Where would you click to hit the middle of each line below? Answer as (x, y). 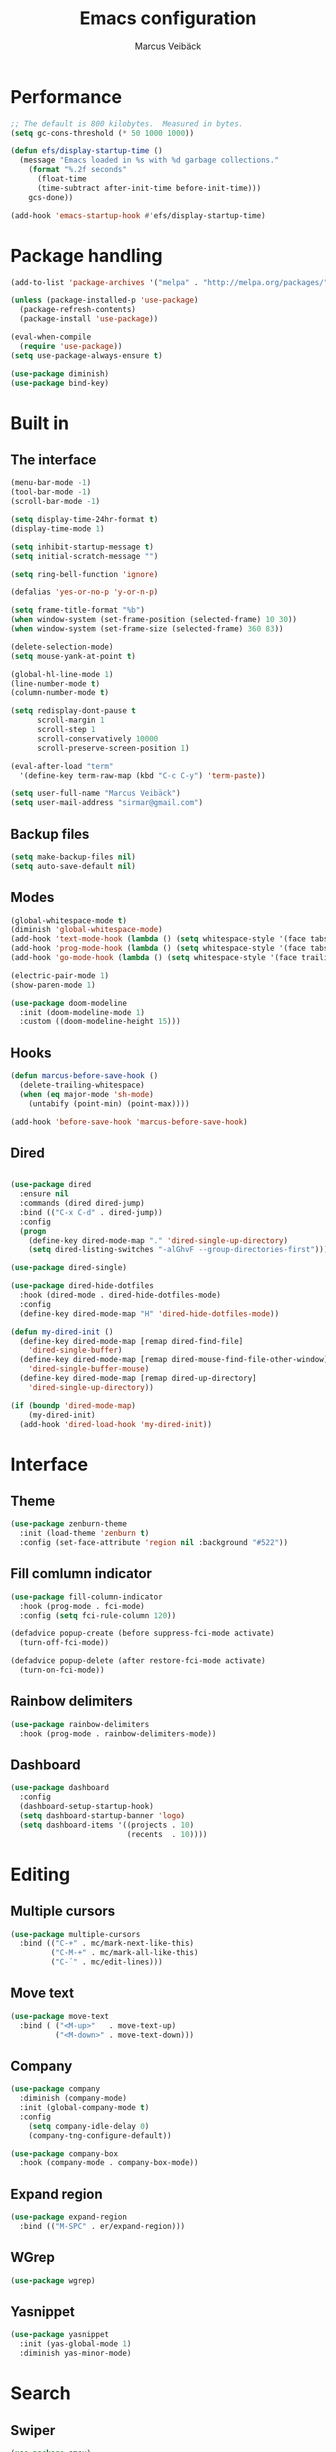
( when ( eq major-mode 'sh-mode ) (87, 1094)
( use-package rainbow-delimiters (80, 1724)
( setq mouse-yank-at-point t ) (73, 656)
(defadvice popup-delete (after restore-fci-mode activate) (138, 1661)
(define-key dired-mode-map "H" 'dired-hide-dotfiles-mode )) (149, 1313)
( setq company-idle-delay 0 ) (89, 2126)
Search (41, 2393)
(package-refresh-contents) (78, 310)
